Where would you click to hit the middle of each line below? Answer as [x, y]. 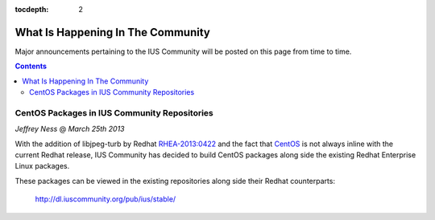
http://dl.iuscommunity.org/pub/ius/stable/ [106, 199]
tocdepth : [32, 9]
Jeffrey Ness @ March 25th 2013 [70, 129]
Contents [31, 66]
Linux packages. [42, 166]
